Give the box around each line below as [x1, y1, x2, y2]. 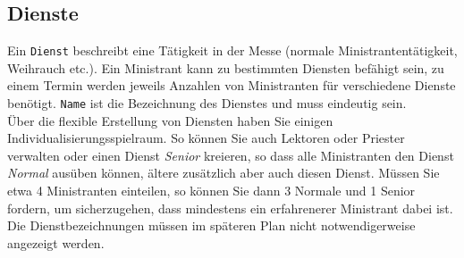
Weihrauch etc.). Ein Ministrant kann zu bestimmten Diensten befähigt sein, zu [7, 58, 444, 77]
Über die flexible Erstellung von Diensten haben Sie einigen [7, 111, 333, 129]
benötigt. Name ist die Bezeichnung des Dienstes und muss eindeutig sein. [7, 94, 407, 112]
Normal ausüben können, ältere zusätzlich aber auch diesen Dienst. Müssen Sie [7, 163, 440, 182]
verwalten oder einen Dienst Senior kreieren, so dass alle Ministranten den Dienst [7, 146, 454, 164]
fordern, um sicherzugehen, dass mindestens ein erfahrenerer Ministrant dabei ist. [7, 198, 453, 217]
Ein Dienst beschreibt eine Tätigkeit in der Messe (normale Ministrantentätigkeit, [7, 41, 458, 60]
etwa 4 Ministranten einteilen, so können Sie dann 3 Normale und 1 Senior [7, 181, 416, 200]
